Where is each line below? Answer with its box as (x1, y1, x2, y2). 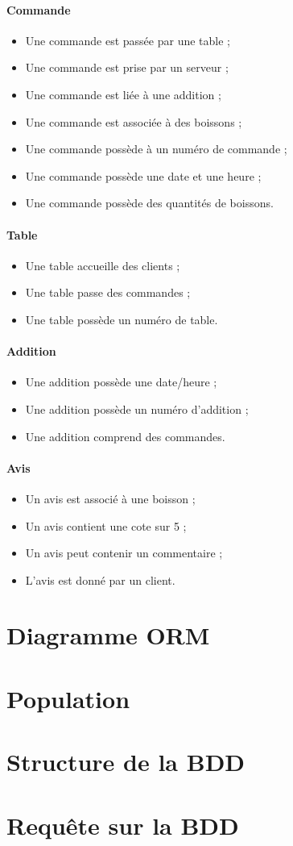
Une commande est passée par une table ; (25, 31, 230, 48)
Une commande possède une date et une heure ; (25, 167, 262, 184)
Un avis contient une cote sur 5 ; (25, 517, 187, 534)
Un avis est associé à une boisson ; (25, 490, 196, 506)
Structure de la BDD (6, 745, 246, 778)
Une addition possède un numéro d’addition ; (25, 400, 249, 417)
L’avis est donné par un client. (25, 571, 175, 588)
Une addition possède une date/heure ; (25, 373, 217, 390)
